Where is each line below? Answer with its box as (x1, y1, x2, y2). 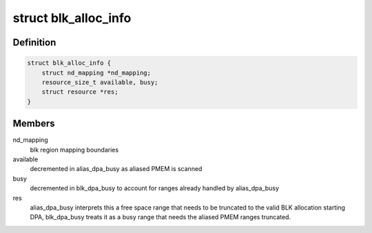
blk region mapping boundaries (30, 145, 119, 154)
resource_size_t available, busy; (41, 78, 158, 86)
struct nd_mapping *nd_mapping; (41, 69, 152, 77)
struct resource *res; (41, 88, 118, 96)
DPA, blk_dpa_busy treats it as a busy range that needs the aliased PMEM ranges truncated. (30, 213, 291, 221)
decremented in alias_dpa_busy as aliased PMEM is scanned (30, 165, 203, 173)
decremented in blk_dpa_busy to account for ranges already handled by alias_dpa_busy (30, 184, 279, 192)
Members (12, 118, 55, 130)
